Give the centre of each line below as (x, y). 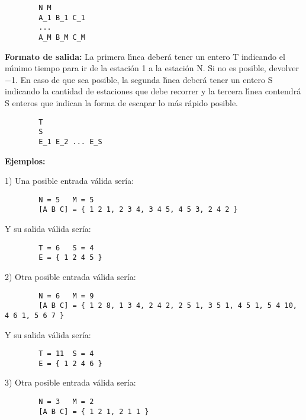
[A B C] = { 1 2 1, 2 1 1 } (94, 411)
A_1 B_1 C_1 (62, 17)
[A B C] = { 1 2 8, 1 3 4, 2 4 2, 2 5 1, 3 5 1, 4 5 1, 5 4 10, (168, 306)
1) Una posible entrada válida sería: (70, 181)
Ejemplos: (25, 160)
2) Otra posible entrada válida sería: (70, 276)
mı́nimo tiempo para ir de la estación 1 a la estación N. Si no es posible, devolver (152, 68)
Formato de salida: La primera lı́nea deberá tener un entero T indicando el (145, 56)
